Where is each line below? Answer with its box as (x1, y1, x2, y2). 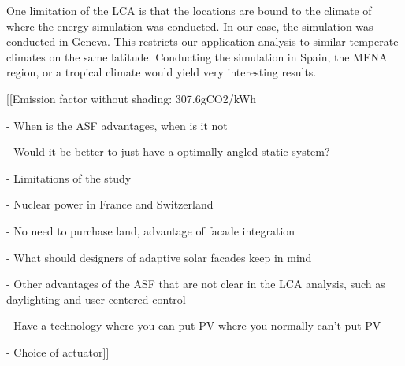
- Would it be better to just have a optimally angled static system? (6, 143, 330, 160)
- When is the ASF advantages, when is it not (6, 116, 228, 133)
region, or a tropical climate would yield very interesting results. (6, 64, 317, 80)
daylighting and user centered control (6, 290, 186, 307)
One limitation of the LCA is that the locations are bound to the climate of (6, 2, 372, 18)
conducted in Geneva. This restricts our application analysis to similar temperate (6, 33, 399, 50)
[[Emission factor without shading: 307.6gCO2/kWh (6, 90, 257, 106)
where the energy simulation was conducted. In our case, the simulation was (6, 17, 373, 34)
